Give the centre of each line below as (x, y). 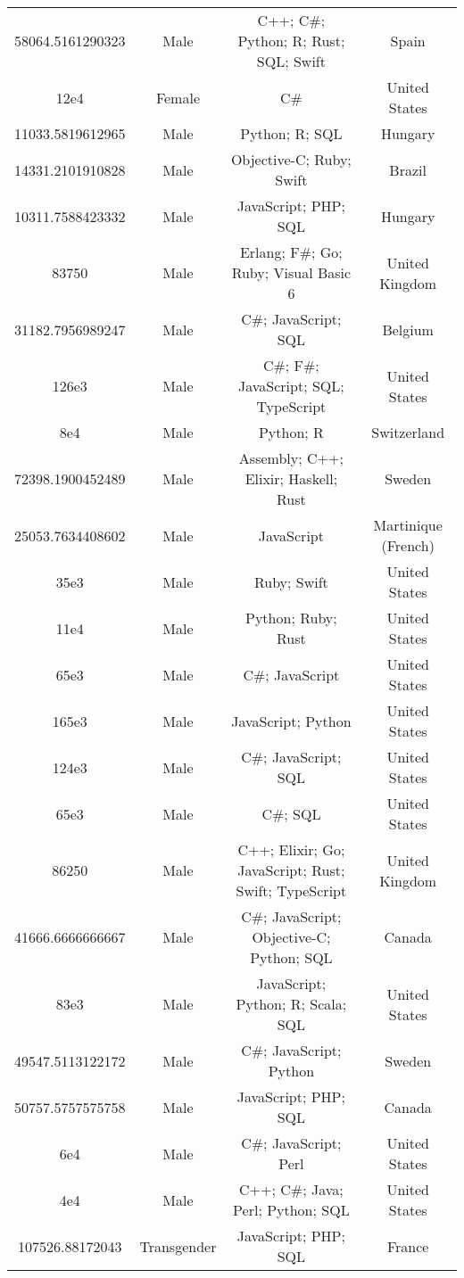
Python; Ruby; (291, 618)
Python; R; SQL (291, 133)
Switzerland (408, 432)
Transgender (178, 1246)
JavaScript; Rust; (291, 870)
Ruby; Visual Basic (291, 272)
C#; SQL (291, 813)
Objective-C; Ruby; (291, 159)
